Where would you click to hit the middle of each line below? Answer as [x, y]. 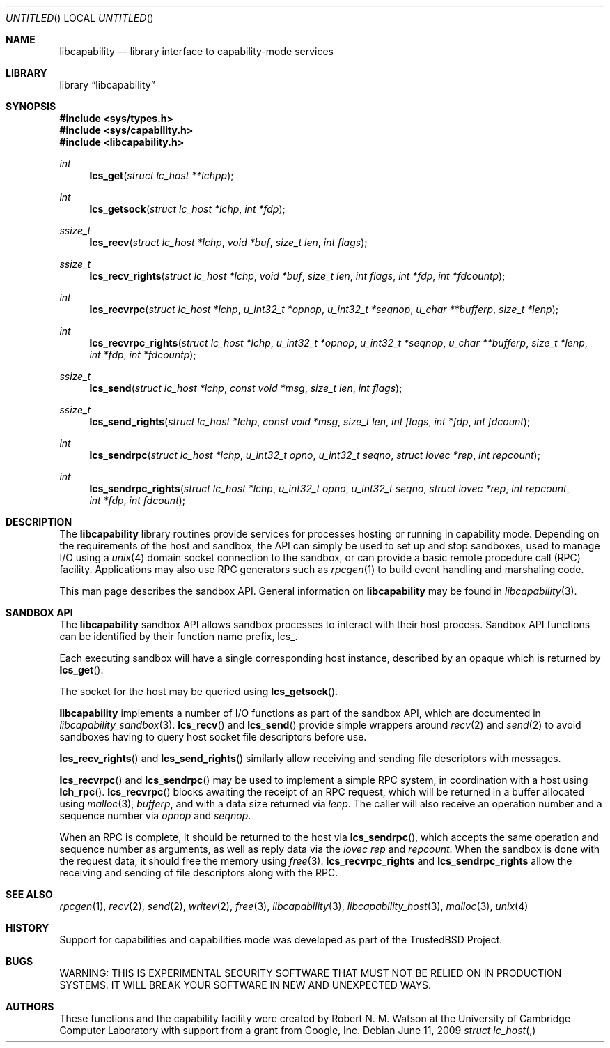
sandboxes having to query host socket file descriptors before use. [213, 737]
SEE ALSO [29, 894]
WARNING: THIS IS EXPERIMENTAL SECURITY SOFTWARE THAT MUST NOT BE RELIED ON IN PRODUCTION [311, 973]
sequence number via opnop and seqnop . [155, 815]
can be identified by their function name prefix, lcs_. [179, 636]
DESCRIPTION [39, 522]
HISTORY [28, 928]
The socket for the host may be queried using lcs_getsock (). [199, 691]
